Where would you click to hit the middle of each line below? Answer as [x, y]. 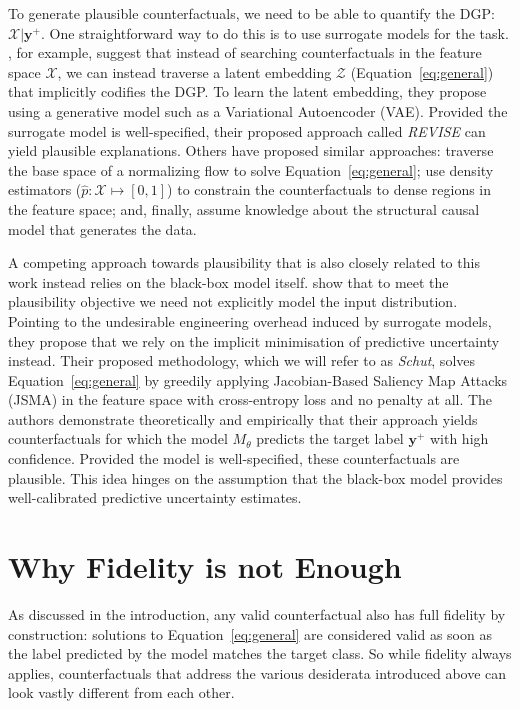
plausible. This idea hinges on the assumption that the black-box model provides [255, 477]
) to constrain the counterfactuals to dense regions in [329, 189]
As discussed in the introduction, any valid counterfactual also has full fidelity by [257, 613]
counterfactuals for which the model [118, 438]
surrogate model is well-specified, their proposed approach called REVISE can [247, 130]
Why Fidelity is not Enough [205, 566]
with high [459, 438]
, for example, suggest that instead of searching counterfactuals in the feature [245, 52]
